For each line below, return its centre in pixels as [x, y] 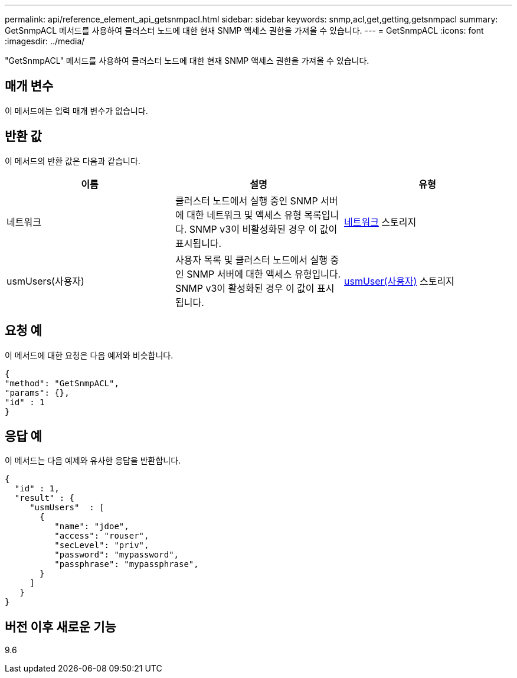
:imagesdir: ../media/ [45, 41]
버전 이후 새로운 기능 [60, 627]
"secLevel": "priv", [102, 545]
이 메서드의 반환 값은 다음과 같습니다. [73, 161]
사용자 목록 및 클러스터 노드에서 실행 [251, 260]
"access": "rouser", [102, 536]
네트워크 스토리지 [380, 222]
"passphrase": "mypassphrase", [127, 564]
